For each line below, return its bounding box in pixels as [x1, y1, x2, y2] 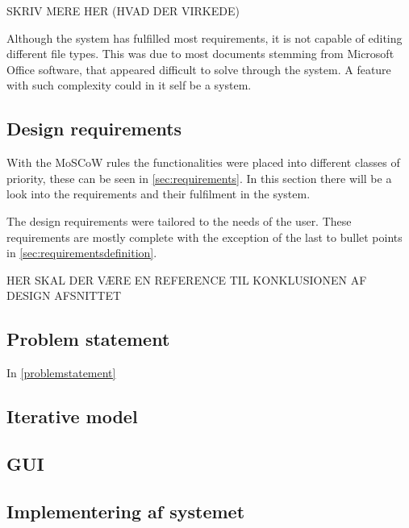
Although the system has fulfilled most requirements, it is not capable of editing [6, 29, 403, 46]
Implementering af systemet [6, 498, 245, 523]
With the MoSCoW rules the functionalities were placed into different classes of [6, 154, 400, 171]
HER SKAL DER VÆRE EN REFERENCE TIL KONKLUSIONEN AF [6, 271, 367, 288]
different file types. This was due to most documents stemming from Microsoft [6, 45, 394, 62]
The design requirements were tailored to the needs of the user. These [6, 212, 352, 229]
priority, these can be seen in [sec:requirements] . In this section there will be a [6, 169, 392, 186]
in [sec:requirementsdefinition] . [6, 244, 157, 261]
